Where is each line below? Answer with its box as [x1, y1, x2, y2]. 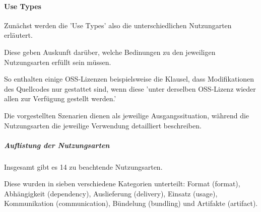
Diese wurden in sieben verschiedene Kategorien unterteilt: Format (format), [4, 178, 240, 189]
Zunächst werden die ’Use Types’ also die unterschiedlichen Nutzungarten [4, 20, 232, 30]
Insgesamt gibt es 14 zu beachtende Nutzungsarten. [4, 161, 163, 172]
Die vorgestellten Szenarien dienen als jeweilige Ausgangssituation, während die [4, 110, 249, 120]
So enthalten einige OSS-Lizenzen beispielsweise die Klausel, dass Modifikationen [4, 74, 254, 84]
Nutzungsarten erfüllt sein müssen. [4, 56, 111, 67]
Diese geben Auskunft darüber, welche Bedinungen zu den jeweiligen [4, 46, 216, 57]
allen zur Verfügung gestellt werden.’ [4, 93, 116, 104]
